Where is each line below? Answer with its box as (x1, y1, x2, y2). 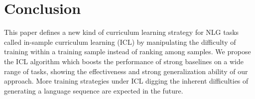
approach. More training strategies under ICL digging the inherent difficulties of (4, 76, 249, 86)
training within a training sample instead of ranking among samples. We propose (4, 46, 251, 57)
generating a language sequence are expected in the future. (4, 85, 183, 96)
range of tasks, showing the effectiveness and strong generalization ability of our (4, 66, 248, 76)
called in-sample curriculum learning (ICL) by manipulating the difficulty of (4, 36, 236, 47)
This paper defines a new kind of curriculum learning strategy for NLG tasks (4, 27, 239, 37)
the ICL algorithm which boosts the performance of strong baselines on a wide (4, 56, 244, 66)
